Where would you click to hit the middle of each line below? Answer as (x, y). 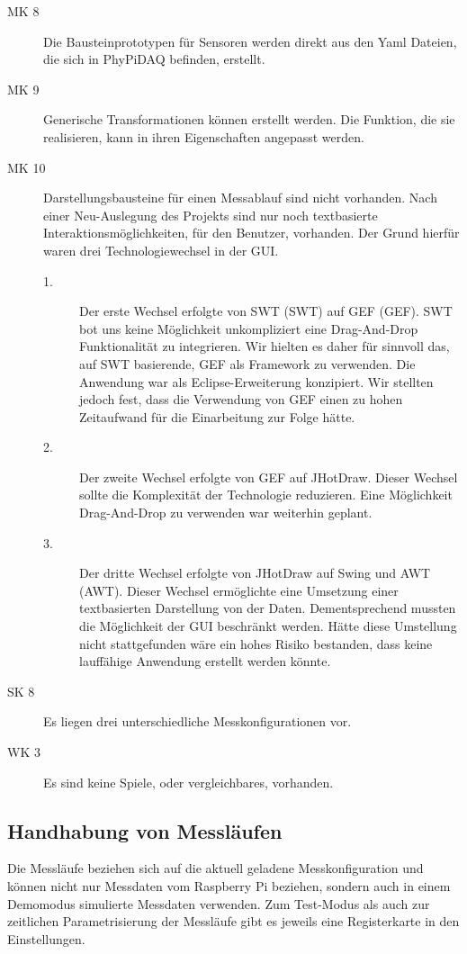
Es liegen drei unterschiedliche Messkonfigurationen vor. (198, 721)
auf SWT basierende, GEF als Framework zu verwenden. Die (247, 363)
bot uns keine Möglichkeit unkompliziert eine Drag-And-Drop (249, 328)
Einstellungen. (46, 938)
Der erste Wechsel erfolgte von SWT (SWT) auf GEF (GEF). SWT (266, 311)
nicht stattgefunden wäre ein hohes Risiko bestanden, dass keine (256, 643)
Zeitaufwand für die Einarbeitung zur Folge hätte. (217, 416)
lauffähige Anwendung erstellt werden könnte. (205, 661)
